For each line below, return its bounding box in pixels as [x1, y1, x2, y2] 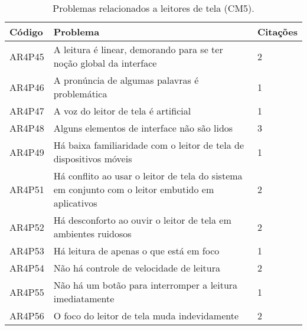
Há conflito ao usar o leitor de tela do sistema [53, 169, 243, 182]
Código [9, 25, 43, 38]
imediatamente [53, 292, 115, 305]
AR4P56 [9, 309, 44, 322]
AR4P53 [9, 244, 44, 257]
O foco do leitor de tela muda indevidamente [53, 309, 239, 322]
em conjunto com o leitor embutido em [53, 182, 214, 196]
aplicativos [53, 196, 97, 210]
